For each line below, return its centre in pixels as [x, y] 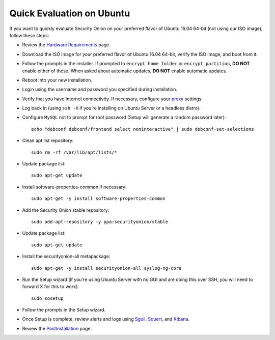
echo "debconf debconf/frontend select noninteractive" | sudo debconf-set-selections [143, 129]
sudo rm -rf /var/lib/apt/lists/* [74, 152]
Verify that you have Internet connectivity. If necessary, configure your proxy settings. [113, 99]
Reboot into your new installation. [57, 80]
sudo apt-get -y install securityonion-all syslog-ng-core [106, 268]
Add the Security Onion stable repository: [66, 210]
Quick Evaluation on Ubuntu [70, 13]
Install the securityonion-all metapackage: [66, 257]
